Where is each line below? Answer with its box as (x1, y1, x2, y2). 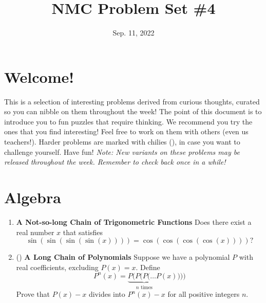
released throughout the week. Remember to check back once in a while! (4, 156, 226, 167)
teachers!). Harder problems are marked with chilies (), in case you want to (4, 136, 240, 147)
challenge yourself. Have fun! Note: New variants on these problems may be (4, 146, 240, 157)
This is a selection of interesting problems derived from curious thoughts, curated (4, 96, 260, 106)
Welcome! (4, 66, 74, 87)
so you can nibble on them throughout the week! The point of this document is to (4, 106, 262, 117)
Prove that (16, 289, 50, 299)
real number (16, 226, 54, 237)
